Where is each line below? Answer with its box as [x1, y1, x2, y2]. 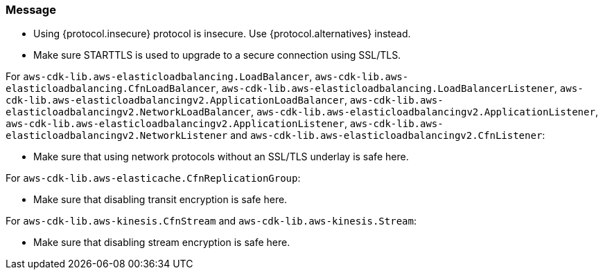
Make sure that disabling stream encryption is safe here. [33, 236, 290, 249]
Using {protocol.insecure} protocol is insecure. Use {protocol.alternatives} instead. [33, 28, 411, 40]
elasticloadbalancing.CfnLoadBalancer [6, 83, 216, 95]
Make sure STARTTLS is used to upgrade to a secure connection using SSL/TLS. [33, 49, 401, 61]
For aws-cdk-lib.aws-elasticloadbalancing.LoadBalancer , [6, 70, 313, 83]
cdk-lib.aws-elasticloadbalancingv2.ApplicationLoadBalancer [6, 95, 344, 106]
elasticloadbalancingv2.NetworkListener [6, 130, 228, 142]
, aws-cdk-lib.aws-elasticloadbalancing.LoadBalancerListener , [216, 82, 557, 95]
